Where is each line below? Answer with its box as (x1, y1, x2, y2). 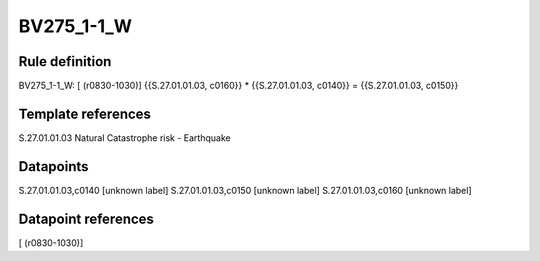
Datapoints (18, 158, 89, 175)
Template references (18, 105, 152, 122)
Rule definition (18, 53, 112, 70)
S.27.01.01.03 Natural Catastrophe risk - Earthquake (18, 131, 231, 144)
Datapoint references (18, 210, 155, 227)
